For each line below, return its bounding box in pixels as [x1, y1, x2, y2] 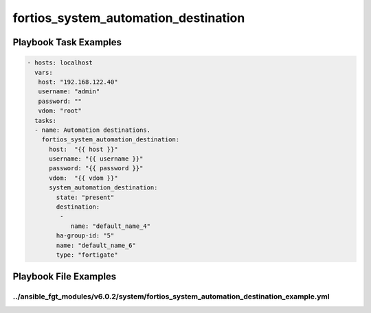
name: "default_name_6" [56, 241, 137, 249]
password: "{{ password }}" [49, 165, 144, 172]
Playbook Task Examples [12, 36, 122, 48]
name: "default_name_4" [70, 222, 151, 230]
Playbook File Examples [12, 271, 117, 283]
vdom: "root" [38, 107, 82, 115]
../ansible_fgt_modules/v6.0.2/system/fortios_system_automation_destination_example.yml [12, 292, 330, 301]
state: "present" [56, 193, 115, 201]
